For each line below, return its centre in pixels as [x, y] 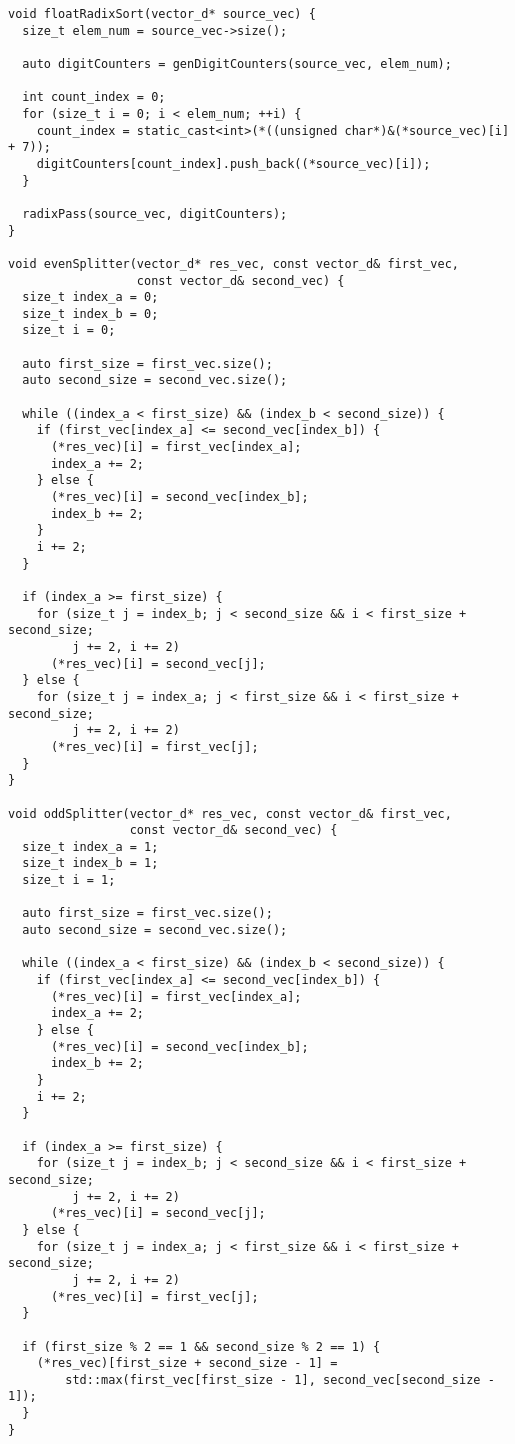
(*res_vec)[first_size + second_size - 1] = [187, 1363]
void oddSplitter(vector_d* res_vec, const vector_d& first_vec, [230, 813]
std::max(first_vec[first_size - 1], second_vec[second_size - [280, 1379]
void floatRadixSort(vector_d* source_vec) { [162, 14]
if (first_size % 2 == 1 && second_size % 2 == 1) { [201, 1346]
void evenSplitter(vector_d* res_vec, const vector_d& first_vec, [234, 263]
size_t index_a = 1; [90, 846]
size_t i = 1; [69, 880]
